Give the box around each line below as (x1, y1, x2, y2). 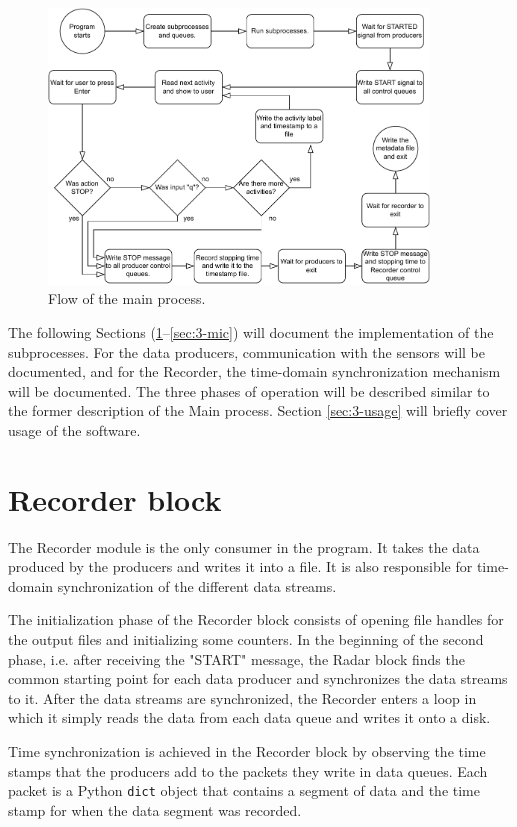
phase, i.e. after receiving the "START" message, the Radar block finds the (8, 648, 465, 669)
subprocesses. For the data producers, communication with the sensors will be (8, 341, 485, 362)
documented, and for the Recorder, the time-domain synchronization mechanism (8, 361, 501, 382)
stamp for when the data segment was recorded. (8, 799, 302, 820)
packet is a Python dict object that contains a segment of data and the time (8, 780, 480, 801)
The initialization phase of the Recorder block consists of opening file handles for (8, 609, 504, 630)
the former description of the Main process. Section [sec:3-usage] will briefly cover (8, 400, 508, 421)
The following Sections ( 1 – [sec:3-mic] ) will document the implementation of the (8, 321, 494, 342)
